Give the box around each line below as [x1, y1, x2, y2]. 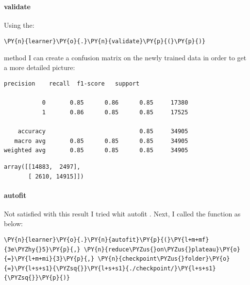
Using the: [4, 19, 34, 30]
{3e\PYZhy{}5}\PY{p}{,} [4, 246, 81, 253]
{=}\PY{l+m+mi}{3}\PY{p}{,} [4, 255, 95, 263]
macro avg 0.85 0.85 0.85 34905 [14, 137, 188, 144]
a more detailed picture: [4, 62, 75, 72]
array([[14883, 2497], [4, 163, 81, 170]
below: [4, 218, 23, 228]
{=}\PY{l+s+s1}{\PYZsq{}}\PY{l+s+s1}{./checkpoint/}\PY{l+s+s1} [4, 265, 216, 272]
